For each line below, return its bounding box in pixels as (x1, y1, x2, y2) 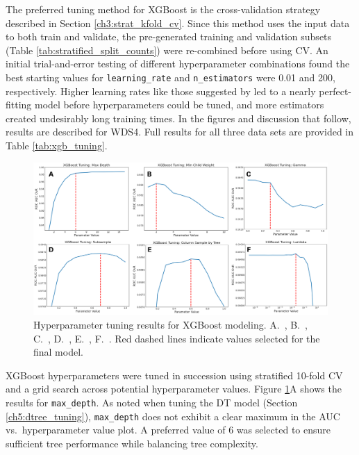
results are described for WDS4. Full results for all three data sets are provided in (6, 124, 354, 139)
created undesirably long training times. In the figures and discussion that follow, (6, 110, 351, 125)
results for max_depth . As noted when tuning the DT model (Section (6, 395, 298, 410)
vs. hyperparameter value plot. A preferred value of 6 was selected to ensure (6, 422, 331, 437)
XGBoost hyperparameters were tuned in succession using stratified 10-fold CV (6, 367, 343, 382)
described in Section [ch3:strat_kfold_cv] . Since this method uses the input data (6, 15, 350, 30)
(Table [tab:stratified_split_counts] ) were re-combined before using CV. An (6, 42, 328, 57)
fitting (6, 97, 32, 112)
